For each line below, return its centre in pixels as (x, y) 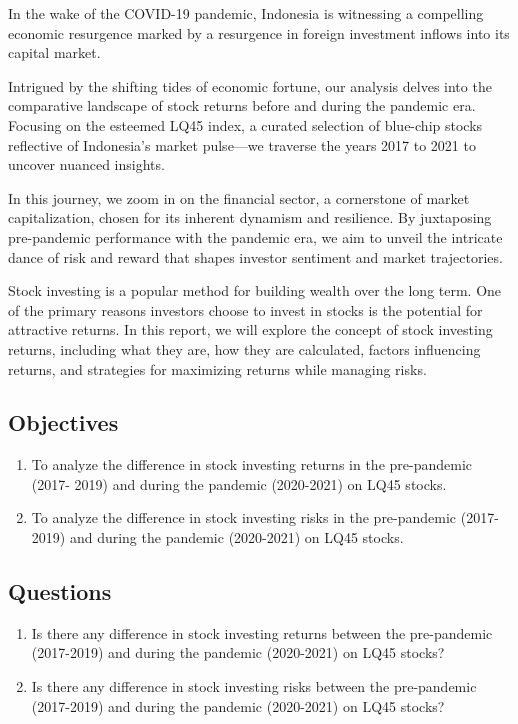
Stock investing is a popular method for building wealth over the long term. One (255, 290)
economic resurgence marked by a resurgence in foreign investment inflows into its (259, 32)
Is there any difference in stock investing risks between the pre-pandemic (254, 686)
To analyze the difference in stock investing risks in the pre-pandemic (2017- (265, 517)
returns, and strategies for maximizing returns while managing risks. (217, 368)
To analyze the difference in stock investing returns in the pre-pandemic (251, 464)
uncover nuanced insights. (86, 164)
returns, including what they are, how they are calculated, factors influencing (244, 348)
